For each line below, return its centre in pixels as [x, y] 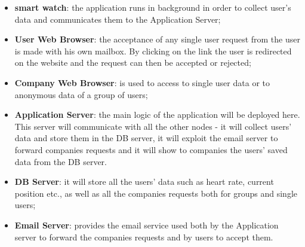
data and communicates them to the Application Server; [118, 19]
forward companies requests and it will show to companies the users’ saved [151, 149]
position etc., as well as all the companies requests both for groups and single [156, 193]
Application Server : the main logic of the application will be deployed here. [157, 115]
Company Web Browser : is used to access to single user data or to [142, 82]
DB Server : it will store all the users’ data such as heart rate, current [144, 182]
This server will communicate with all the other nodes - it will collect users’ [153, 126]
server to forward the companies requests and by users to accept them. [144, 237]
